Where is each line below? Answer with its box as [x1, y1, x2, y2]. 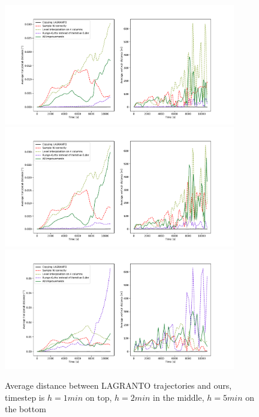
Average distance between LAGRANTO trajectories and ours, [5, 379, 232, 392]
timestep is [5, 391, 45, 403]
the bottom [5, 403, 46, 415]
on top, [85, 391, 112, 403]
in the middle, [153, 391, 204, 403]
